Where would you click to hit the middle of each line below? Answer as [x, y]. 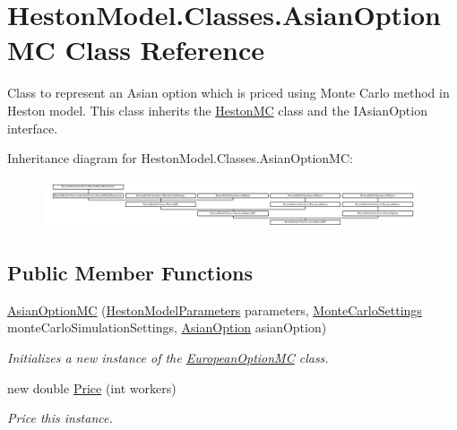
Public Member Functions [130, 273]
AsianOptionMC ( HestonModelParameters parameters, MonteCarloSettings [215, 310]
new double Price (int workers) [92, 387]
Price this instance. [60, 418]
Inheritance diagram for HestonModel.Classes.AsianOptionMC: [180, 158]
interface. [33, 128]
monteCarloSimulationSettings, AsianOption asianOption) [167, 327]
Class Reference [165, 50]
